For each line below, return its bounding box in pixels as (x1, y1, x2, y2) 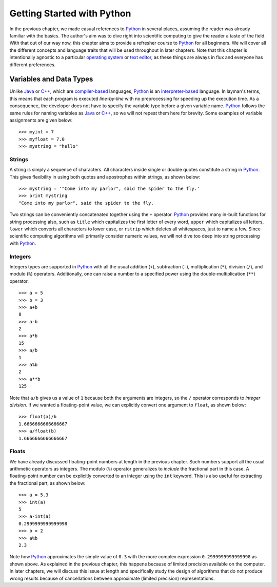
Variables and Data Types (9, 75, 93, 84)
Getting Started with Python (9, 8, 131, 19)
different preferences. (9, 62, 56, 68)
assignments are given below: (9, 117, 73, 123)
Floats (9, 448, 26, 455)
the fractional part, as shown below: (9, 480, 86, 486)
